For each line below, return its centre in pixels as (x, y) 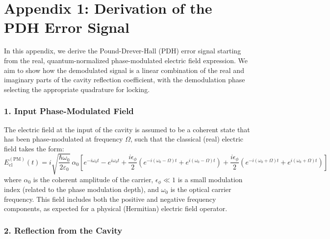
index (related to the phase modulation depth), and (81, 189)
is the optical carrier (201, 189)
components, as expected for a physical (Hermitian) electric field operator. (116, 208)
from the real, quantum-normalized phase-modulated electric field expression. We (126, 60)
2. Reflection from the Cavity (63, 230)
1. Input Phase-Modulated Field (69, 111)
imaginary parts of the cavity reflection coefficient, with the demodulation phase (125, 80)
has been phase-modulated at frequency (63, 139)
